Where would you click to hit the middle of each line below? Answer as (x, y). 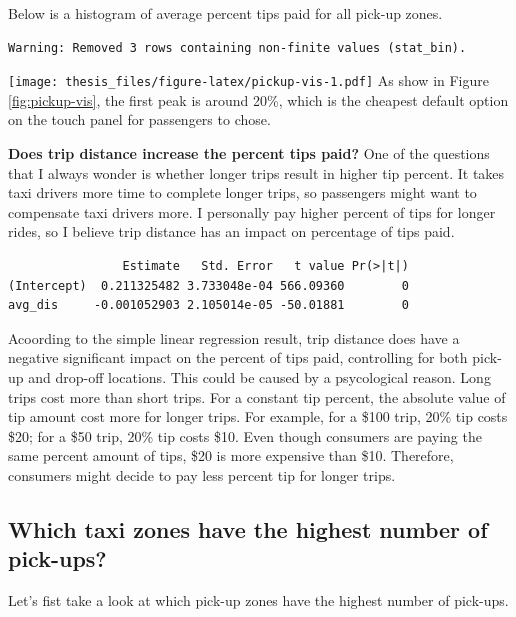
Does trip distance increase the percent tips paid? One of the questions (249, 153)
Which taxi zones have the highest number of (248, 528)
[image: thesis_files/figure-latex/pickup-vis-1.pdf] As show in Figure (248, 80)
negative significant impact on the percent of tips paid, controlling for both (238, 357)
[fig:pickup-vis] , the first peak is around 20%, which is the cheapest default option (258, 99)
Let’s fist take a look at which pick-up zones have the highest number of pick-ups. (258, 600)
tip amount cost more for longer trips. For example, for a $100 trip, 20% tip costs (258, 416)
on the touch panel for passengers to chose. (139, 119)
